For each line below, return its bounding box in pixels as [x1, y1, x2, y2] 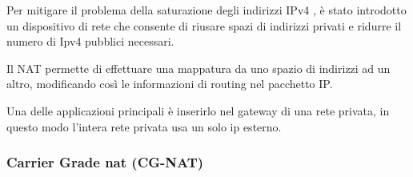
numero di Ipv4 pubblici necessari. [6, 33, 174, 50]
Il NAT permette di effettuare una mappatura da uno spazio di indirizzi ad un [6, 59, 391, 76]
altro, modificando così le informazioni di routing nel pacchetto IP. [6, 75, 333, 92]
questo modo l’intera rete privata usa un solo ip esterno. [6, 118, 282, 135]
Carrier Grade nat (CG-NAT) [6, 152, 204, 172]
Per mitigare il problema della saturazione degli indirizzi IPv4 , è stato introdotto [6, 2, 407, 18]
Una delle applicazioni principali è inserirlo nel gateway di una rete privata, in [6, 102, 390, 119]
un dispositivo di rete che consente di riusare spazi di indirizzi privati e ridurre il [6, 17, 402, 34]
